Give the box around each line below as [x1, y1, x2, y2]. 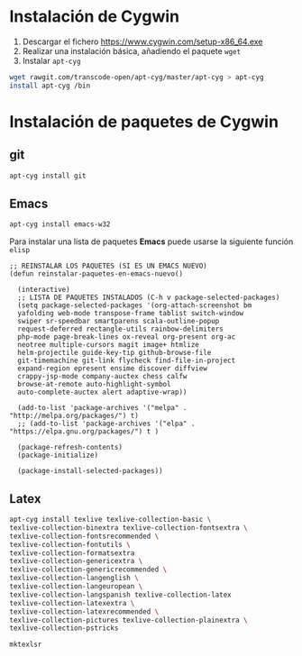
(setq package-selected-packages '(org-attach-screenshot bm [17, 301, 252, 310]
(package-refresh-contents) [17, 443, 124, 452]
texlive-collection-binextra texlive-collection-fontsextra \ [9, 523, 248, 533]
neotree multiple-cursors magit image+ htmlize [17, 341, 200, 350]
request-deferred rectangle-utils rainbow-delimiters [17, 324, 224, 334]
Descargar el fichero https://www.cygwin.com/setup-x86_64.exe [22, 36, 263, 47]
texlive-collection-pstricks [9, 624, 119, 633]
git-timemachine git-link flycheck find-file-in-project [17, 356, 236, 366]
